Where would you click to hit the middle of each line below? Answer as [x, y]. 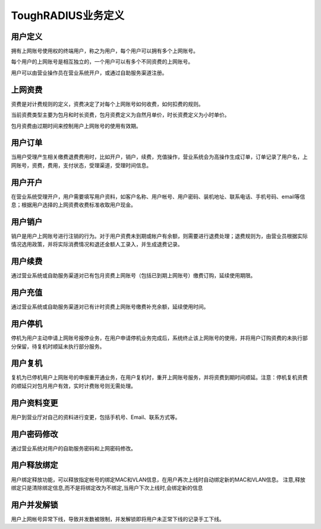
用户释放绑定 [34, 465]
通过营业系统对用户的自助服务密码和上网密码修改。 [73, 448]
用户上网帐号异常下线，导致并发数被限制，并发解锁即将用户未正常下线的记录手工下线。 [118, 519]
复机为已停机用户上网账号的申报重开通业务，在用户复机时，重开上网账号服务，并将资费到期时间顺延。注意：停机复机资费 [159, 377]
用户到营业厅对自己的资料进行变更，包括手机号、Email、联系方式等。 [96, 417]
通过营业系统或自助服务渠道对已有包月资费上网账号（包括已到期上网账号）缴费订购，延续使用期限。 [133, 276]
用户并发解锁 [34, 505]
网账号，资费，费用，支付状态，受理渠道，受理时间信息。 [81, 165]
